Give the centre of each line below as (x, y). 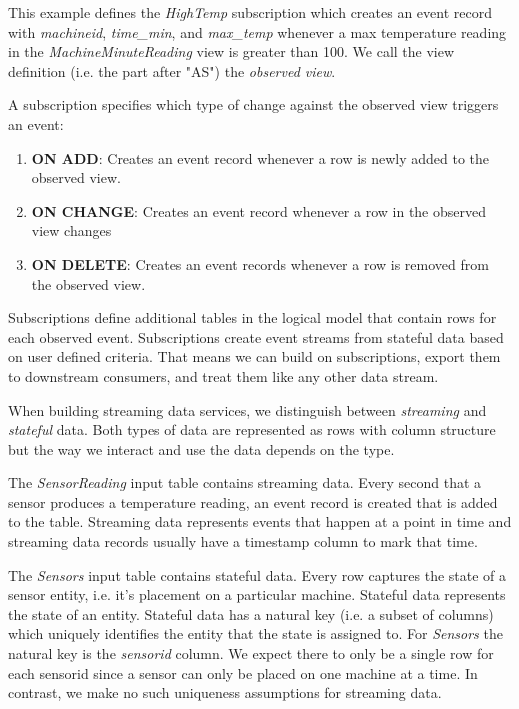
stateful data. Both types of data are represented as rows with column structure (252, 429)
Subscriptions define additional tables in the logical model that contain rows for (252, 317)
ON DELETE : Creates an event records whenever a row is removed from (260, 263)
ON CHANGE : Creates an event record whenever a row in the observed (258, 210)
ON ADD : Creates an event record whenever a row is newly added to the (260, 157)
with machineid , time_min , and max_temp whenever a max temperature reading (257, 31)
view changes (71, 230)
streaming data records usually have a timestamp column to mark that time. (243, 541)
